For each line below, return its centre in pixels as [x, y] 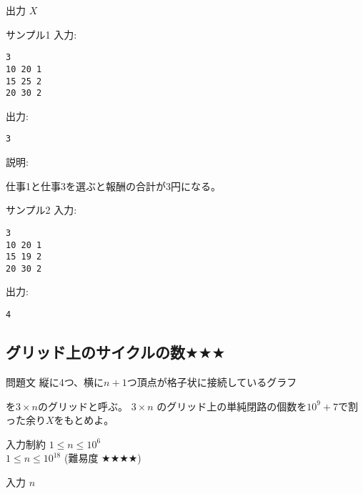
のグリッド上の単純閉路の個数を [232, 406]
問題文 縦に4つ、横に [55, 381]
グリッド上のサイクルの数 [95, 352]
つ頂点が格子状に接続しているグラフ [212, 381]
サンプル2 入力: [41, 210]
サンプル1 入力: [41, 34]
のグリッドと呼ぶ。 [83, 406]
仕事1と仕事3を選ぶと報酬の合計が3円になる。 [113, 186]
